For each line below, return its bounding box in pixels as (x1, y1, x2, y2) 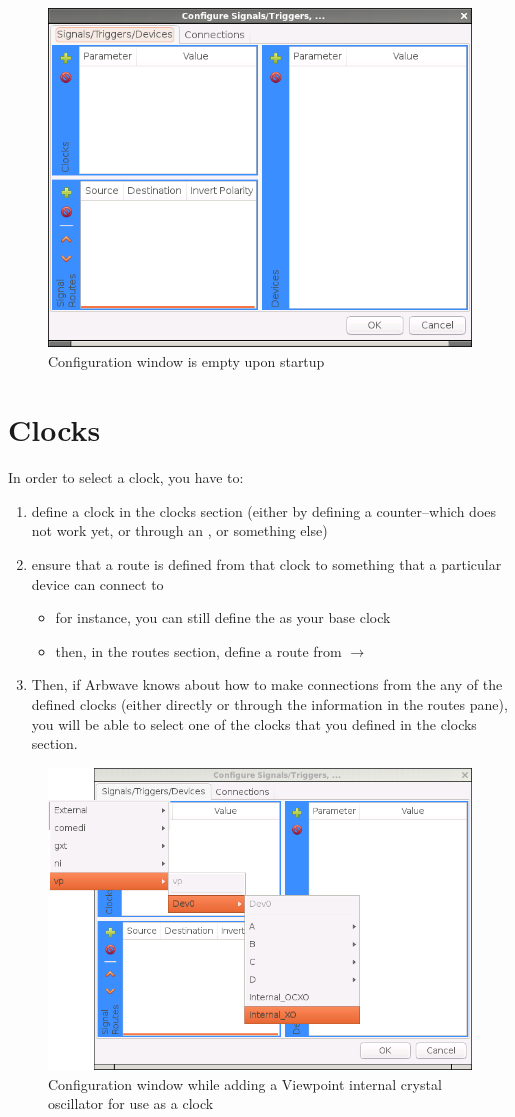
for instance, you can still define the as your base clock (55, 607, 391, 628)
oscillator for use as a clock (48, 1093, 214, 1114)
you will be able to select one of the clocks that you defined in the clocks (31, 713, 477, 734)
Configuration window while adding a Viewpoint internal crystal (48, 1073, 442, 1094)
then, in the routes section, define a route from (55, 640, 342, 661)
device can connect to (31, 573, 164, 594)
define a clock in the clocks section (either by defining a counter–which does (31, 500, 497, 521)
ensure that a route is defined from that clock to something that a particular (31, 554, 502, 575)
